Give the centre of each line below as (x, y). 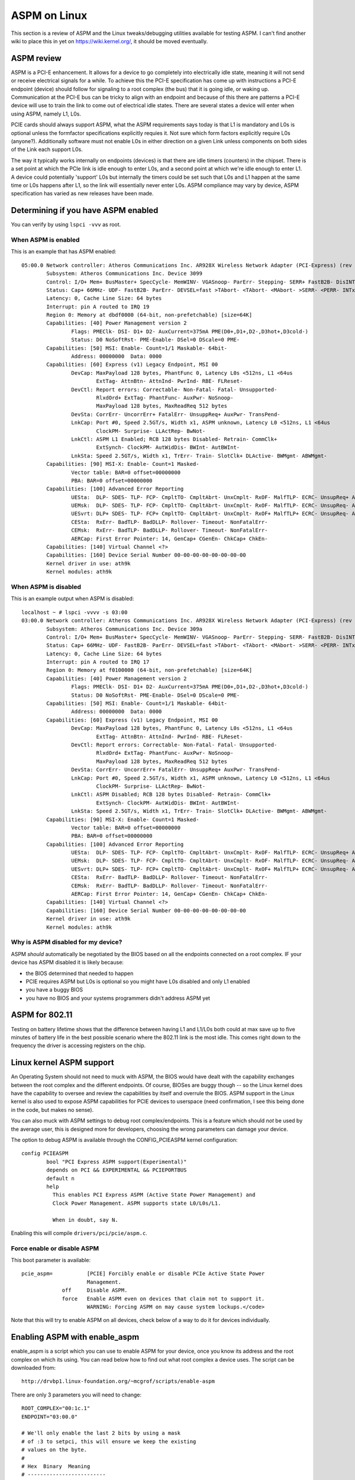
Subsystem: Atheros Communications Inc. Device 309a (124, 629)
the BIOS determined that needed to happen (80, 973)
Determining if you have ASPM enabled (85, 210)
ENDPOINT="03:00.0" (50, 1417)
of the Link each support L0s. (47, 149)
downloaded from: (33, 1368)
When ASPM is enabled (45, 240)
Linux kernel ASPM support (63, 1063)
